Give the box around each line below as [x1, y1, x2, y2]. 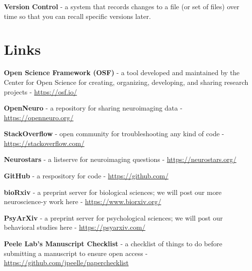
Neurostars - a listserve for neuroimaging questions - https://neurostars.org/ [4, 154, 236, 164]
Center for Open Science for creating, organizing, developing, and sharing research [4, 77, 249, 87]
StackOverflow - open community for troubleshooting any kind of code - [4, 128, 224, 139]
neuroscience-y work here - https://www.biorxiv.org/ [4, 196, 161, 207]
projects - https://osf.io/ [4, 86, 77, 96]
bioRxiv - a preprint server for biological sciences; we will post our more [4, 187, 222, 197]
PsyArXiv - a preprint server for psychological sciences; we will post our [4, 212, 223, 223]
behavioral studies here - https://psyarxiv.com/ [4, 222, 146, 232]
